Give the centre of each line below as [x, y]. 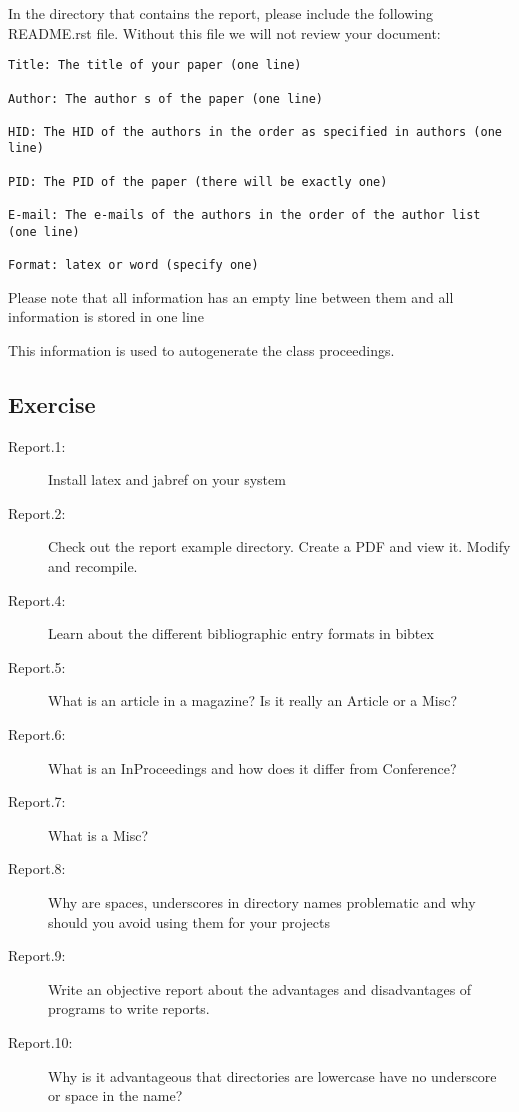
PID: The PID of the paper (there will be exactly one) [198, 181]
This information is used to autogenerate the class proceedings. [201, 349]
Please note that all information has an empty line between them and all [231, 296]
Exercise [52, 403]
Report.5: [37, 666]
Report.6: [37, 734]
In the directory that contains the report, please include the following [220, 13]
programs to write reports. [129, 1008]
